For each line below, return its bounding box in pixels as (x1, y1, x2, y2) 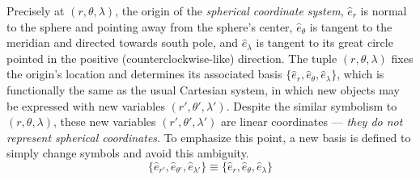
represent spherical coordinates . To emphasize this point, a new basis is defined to (6, 128, 411, 145)
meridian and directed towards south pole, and (6, 34, 239, 51)
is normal (360, 2, 407, 19)
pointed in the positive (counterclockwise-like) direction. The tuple (6, 49, 337, 66)
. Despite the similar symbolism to (226, 97, 397, 114)
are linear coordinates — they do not (221, 113, 403, 130)
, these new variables (53, 113, 156, 130)
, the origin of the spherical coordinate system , (115, 2, 344, 19)
